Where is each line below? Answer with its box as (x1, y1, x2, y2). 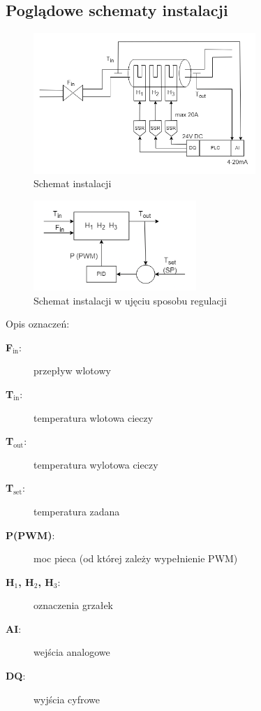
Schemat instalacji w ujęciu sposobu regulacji (33, 293, 227, 307)
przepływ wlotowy (33, 363, 111, 378)
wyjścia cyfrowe (33, 691, 100, 706)
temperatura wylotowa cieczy (33, 457, 158, 471)
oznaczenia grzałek (33, 598, 114, 613)
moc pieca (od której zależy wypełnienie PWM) (33, 551, 238, 566)
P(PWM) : (6, 527, 55, 542)
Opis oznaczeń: (6, 316, 70, 331)
